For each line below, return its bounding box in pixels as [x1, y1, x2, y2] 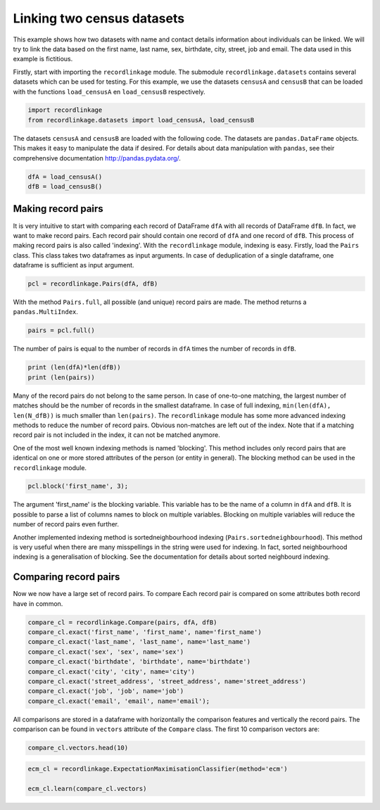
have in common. [13, 599, 63, 608]
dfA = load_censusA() [27, 172, 103, 181]
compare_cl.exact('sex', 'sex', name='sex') [27, 647, 184, 656]
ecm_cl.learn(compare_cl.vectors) [27, 785, 147, 792]
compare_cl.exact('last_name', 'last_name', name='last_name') [27, 638, 251, 646]
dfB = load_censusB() [27, 183, 103, 191]
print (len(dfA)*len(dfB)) [27, 363, 121, 372]
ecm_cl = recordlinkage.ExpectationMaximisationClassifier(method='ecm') [27, 764, 288, 773]
